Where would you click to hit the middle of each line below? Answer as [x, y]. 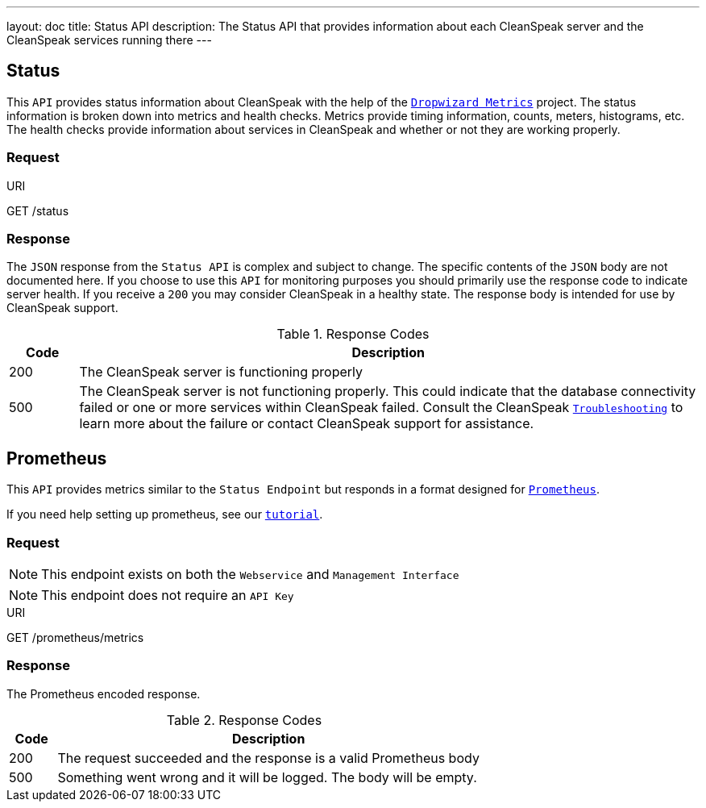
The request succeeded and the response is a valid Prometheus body [268, 758]
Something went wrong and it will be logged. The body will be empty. [267, 777]
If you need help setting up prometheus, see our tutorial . [165, 514]
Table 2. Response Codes [244, 720]
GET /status [38, 210]
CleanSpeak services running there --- [109, 40]
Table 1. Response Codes [353, 334]
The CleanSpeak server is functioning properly [221, 372]
